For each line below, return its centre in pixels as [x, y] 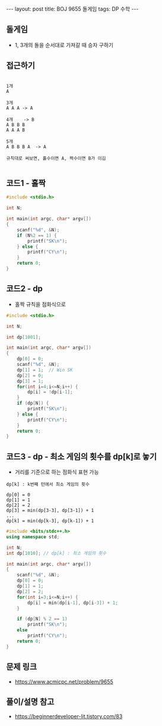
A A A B [16, 130]
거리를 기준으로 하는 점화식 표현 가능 [57, 472]
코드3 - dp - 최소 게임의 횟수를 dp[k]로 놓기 [82, 456]
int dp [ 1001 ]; [24, 337]
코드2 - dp [25, 289]
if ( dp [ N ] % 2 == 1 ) [42, 619]
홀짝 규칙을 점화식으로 [40, 304]
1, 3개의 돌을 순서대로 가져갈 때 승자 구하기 [64, 45]
